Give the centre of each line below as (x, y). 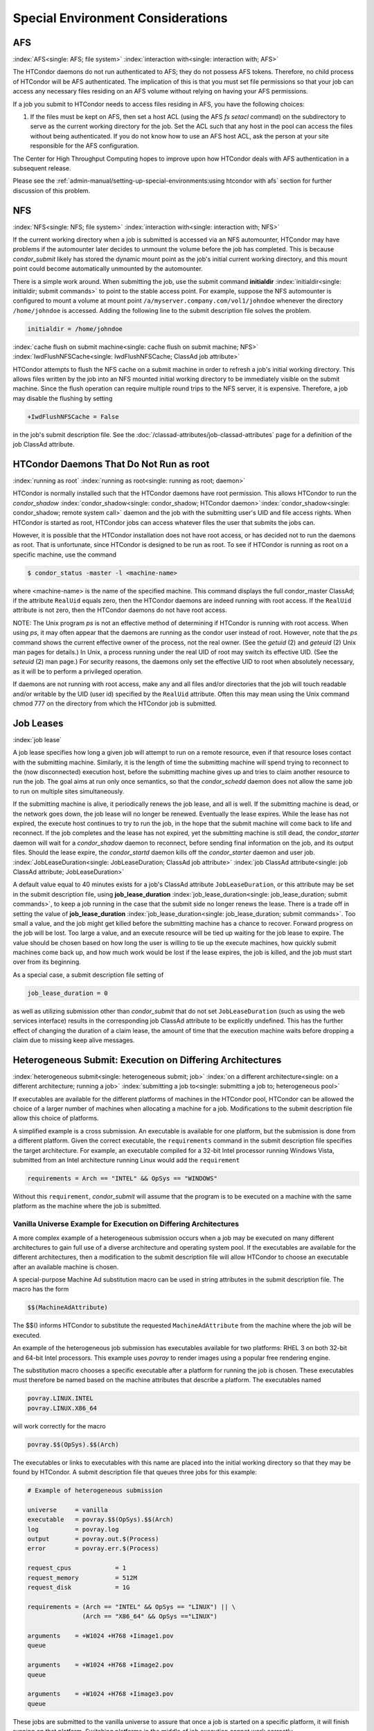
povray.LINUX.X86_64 (62, 1408)
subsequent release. (42, 168)
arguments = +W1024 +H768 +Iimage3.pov (100, 1694)
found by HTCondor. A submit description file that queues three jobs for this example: (135, 1472)
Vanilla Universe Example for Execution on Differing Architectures (126, 1224)
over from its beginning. (47, 962)
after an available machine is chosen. (66, 1266)
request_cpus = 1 (77, 1568)
